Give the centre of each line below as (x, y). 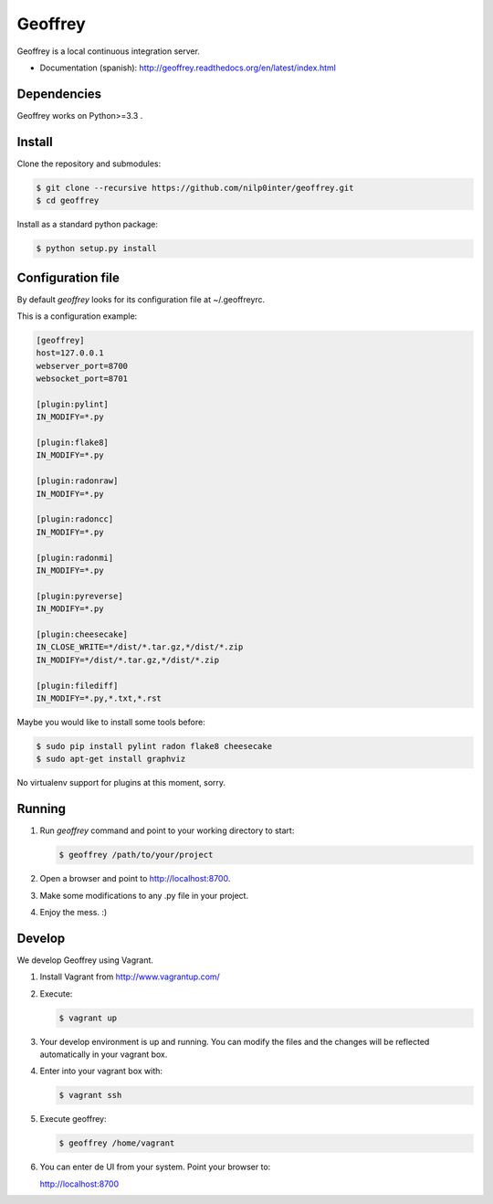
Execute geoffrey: (73, 1119)
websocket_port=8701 (82, 379)
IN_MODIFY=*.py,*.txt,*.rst (99, 698)
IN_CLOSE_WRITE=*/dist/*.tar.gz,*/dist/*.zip (140, 647)
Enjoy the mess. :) (73, 912)
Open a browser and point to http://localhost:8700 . (135, 879)
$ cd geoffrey (68, 201)
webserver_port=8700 (82, 366)
